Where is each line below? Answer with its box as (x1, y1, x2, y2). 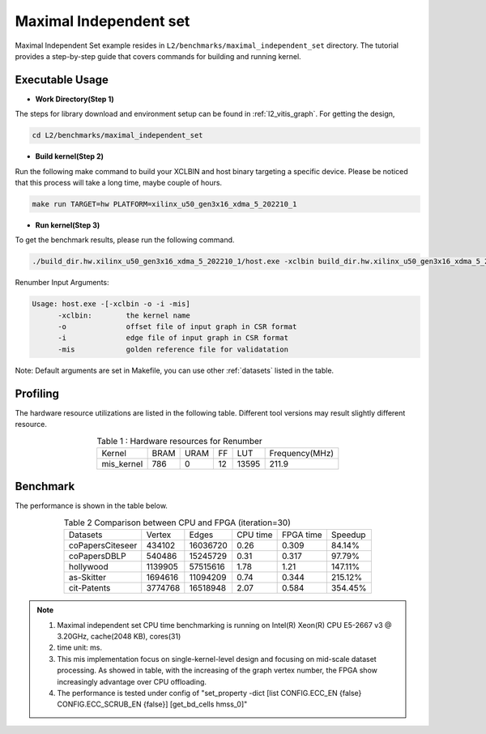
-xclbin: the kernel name (58, 310, 190, 320)
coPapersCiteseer (69, 540, 138, 551)
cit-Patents (69, 583, 111, 594)
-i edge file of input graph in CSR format (58, 333, 289, 343)
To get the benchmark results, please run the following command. (15, 235, 235, 245)
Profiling (15, 386, 60, 400)
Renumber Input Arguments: (15, 278, 109, 288)
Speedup (330, 529, 366, 540)
